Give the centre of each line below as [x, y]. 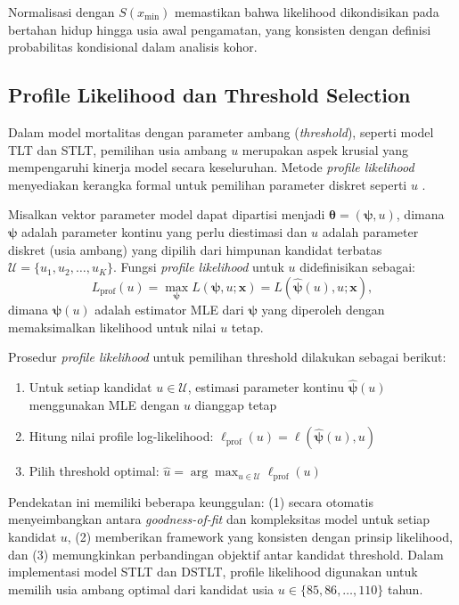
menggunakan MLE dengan [104, 404]
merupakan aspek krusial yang [325, 149]
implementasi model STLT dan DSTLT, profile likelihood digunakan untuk [213, 572]
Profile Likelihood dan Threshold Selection [209, 95]
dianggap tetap [236, 404]
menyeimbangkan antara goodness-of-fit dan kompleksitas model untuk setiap [219, 519]
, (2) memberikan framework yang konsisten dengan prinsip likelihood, [260, 536]
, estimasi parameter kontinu [266, 387]
